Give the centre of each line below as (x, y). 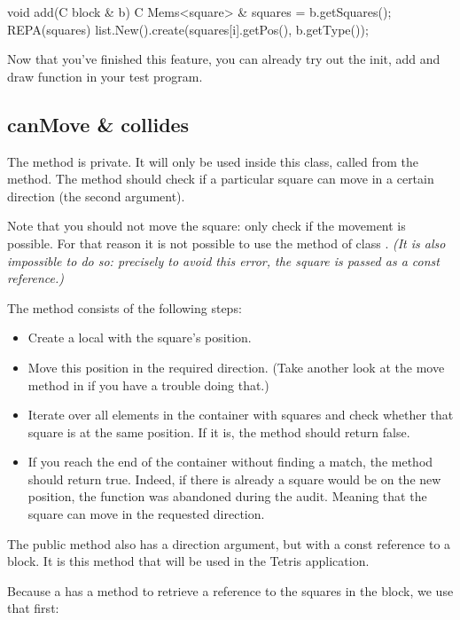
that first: (33, 608)
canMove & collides (98, 124)
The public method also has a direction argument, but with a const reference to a (229, 543)
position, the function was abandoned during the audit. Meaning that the (227, 496)
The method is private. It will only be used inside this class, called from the (213, 161)
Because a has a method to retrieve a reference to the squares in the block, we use (230, 590)
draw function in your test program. (105, 76)
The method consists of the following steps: (125, 307)
